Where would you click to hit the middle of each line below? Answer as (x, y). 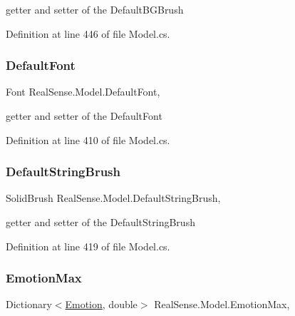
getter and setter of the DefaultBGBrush (95, 9)
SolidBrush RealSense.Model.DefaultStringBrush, (113, 198)
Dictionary (29, 304)
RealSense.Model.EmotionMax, (222, 304)
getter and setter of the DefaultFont (84, 116)
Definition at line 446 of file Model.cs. (88, 33)
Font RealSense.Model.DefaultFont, (83, 92)
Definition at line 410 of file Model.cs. (88, 139)
